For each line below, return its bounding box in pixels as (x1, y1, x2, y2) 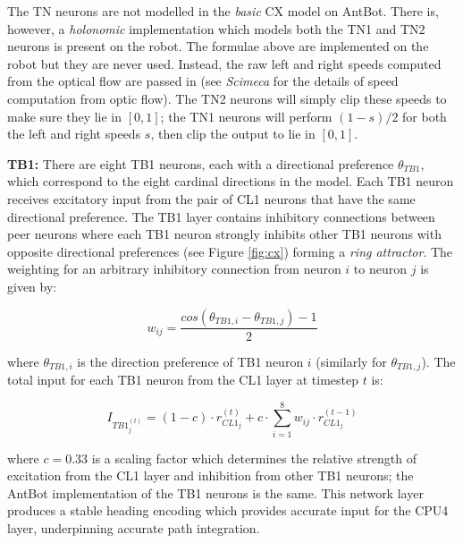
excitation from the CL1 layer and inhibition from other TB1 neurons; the (7, 466, 414, 485)
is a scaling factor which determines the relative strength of (91, 448, 417, 467)
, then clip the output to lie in (150, 124, 316, 143)
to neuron (353, 259, 408, 278)
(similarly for (316, 352, 387, 370)
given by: (7, 276, 57, 295)
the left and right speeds (7, 124, 141, 143)
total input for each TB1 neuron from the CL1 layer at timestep (7, 369, 358, 388)
